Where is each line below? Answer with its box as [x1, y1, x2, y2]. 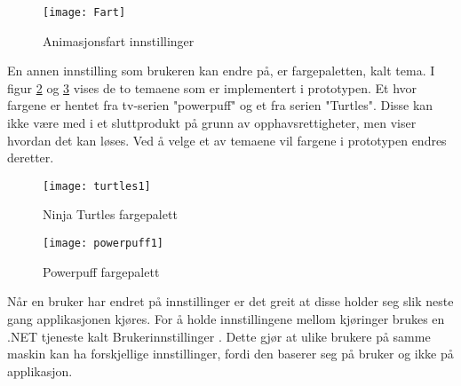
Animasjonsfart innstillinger [43, 31, 195, 50]
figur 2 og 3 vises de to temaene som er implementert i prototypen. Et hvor [7, 78, 417, 97]
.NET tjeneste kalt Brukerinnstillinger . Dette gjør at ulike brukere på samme [7, 327, 431, 345]
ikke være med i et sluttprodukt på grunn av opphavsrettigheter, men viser [7, 114, 417, 132]
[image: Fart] [43, 6, 126, 19]
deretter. [7, 148, 54, 167]
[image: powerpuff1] [43, 237, 164, 250]
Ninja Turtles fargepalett [43, 205, 178, 224]
